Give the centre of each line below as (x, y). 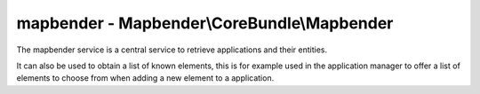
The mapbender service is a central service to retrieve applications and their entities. (172, 50)
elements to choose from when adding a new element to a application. (145, 78)
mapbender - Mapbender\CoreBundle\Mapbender (205, 23)
